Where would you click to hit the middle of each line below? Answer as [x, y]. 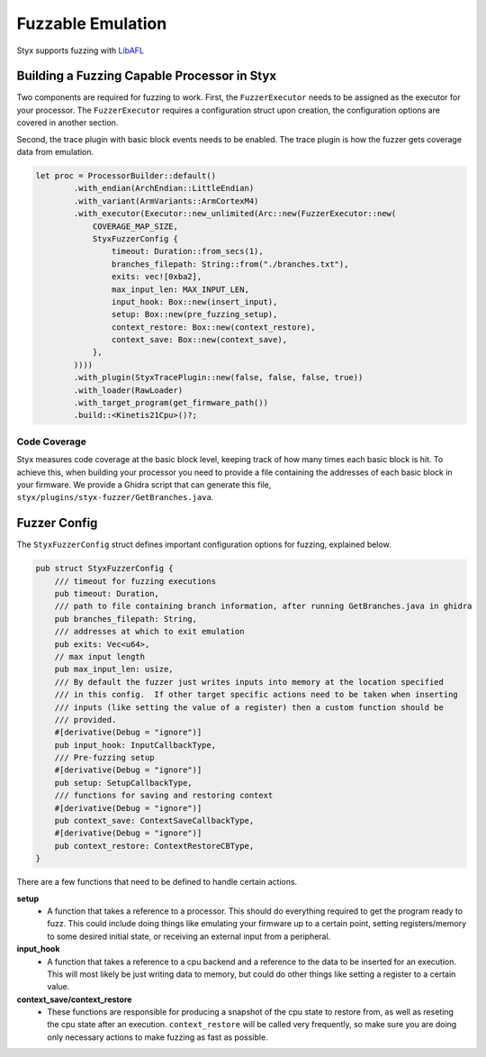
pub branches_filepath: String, [126, 619]
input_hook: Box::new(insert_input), [194, 301]
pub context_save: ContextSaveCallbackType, [154, 821]
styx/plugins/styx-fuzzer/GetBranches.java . [115, 497]
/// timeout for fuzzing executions [135, 581]
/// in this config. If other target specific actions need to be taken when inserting [256, 695]
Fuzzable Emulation [92, 23]
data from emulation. [55, 152]
